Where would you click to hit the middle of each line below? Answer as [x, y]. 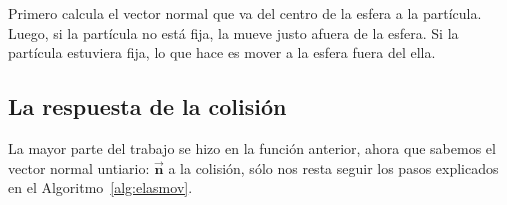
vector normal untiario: [79, 167]
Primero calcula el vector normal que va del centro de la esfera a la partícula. [245, 13]
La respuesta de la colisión [147, 106]
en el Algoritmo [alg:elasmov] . [100, 187]
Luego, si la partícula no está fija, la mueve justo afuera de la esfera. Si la [233, 32]
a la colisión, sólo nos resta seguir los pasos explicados [333, 167]
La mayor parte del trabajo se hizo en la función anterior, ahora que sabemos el [252, 147]
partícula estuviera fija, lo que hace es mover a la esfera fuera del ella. [222, 52]
